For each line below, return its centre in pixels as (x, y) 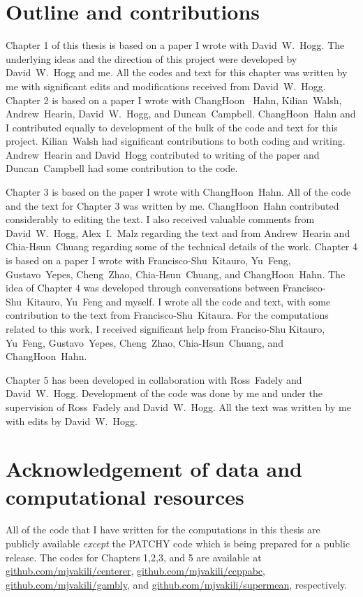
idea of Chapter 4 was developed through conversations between (142, 288)
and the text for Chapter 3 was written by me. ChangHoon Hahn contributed (172, 205)
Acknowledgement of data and (154, 469)
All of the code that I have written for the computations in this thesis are (163, 530)
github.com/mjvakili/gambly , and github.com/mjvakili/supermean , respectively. (177, 584)
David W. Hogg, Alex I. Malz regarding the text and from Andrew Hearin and (178, 232)
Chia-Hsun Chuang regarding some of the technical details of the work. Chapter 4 (181, 246)
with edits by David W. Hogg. (72, 420)
